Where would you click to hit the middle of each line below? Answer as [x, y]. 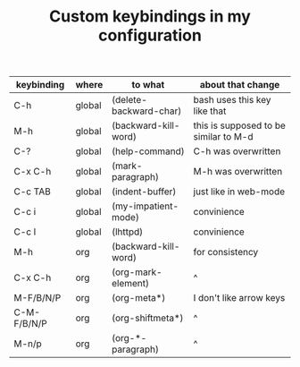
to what [148, 85]
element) [130, 284]
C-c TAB [32, 192]
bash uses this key [232, 100]
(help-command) [148, 151]
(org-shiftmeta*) [147, 318]
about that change [240, 85]
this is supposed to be [239, 125]
